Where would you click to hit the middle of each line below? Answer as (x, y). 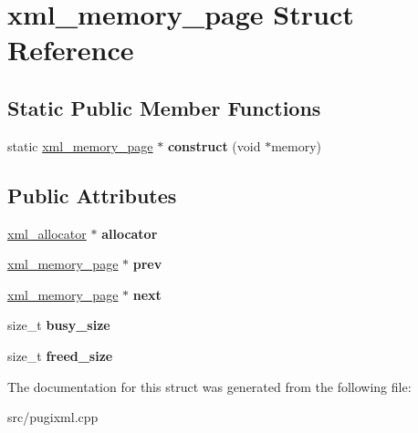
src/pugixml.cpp (53, 417)
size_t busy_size (59, 325)
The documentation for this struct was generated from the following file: (209, 386)
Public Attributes (92, 195)
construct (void (214, 145)
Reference (71, 50)
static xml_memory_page (80, 145)
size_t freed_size (60, 355)
